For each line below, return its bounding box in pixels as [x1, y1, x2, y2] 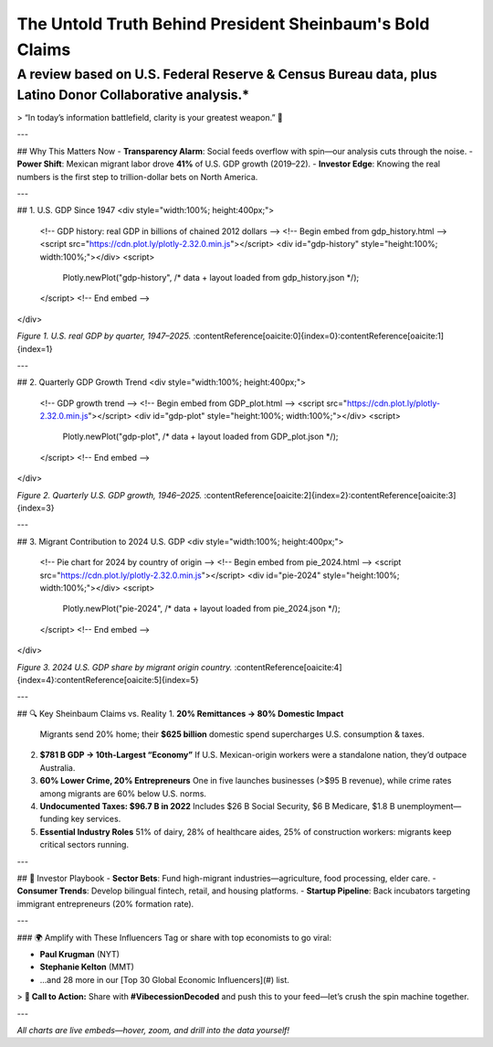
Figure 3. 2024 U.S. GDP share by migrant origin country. [16, 661, 233, 672]
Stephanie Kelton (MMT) [39, 961, 134, 973]
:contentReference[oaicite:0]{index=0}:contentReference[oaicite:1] [193, 330, 445, 342]
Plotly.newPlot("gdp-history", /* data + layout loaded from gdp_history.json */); [62, 272, 360, 283]
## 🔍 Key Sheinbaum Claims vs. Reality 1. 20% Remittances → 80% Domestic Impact [16, 708, 344, 719]
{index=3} [16, 503, 55, 514]
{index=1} [16, 343, 54, 354]
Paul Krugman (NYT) [39, 948, 121, 959]
